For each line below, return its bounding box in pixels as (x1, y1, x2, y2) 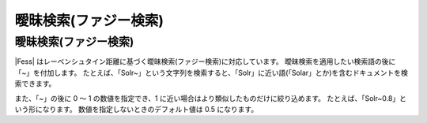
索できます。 (14, 79, 56, 88)
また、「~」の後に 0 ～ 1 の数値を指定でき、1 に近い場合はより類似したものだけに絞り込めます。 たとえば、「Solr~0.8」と (14, 93, 407, 102)
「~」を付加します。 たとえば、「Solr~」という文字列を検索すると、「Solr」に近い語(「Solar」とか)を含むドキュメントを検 (14, 68, 409, 77)
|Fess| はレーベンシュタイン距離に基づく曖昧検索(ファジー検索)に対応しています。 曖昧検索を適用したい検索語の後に (14, 57, 396, 66)
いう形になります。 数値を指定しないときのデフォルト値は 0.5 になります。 (14, 104, 259, 114)
